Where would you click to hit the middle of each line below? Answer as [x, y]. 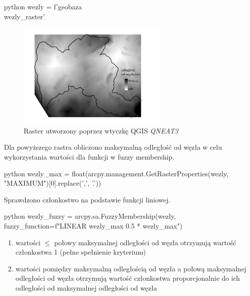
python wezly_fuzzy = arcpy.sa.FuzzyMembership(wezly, [90, 216]
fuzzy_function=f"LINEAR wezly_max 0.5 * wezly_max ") [93, 225]
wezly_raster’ [24, 16]
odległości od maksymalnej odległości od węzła [86, 287]
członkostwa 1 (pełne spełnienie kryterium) [81, 252]
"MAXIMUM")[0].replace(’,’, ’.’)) [53, 183]
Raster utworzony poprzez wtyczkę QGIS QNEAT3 [101, 130]
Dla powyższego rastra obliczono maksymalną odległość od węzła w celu [113, 147]
